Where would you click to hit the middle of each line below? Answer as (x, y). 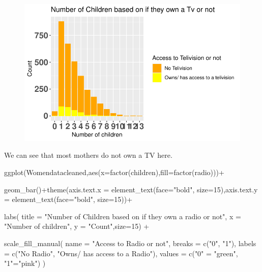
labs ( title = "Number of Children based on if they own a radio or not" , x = (123, 216)
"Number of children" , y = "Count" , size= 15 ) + (77, 226)
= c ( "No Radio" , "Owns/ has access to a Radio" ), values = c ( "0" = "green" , (121, 253)
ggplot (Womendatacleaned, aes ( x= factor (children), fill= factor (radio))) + (114, 172)
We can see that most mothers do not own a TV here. (88, 155)
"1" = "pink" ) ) (25, 263)
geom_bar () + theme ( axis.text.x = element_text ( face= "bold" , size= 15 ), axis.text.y (131, 189)
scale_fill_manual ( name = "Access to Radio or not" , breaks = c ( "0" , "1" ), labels (130, 243)
